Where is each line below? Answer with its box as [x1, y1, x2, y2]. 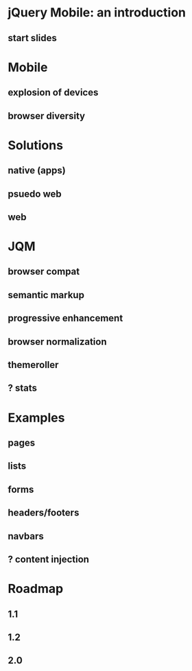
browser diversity [8, 110, 85, 121]
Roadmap [8, 581, 64, 597]
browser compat [8, 266, 80, 278]
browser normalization [8, 336, 107, 347]
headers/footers [8, 507, 80, 519]
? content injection [8, 553, 90, 565]
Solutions [8, 137, 64, 153]
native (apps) [8, 164, 66, 176]
